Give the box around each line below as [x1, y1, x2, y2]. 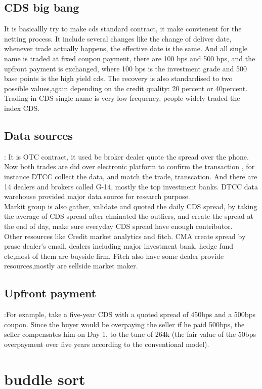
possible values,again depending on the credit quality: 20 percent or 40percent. [4, 83, 248, 93]
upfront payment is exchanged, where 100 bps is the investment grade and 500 [4, 63, 247, 73]
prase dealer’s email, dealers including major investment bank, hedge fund [4, 241, 234, 251]
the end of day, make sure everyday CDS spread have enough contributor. [4, 220, 233, 231]
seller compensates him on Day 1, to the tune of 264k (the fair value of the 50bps [4, 329, 256, 339]
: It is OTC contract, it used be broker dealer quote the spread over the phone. [4, 151, 249, 162]
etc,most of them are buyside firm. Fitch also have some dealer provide [4, 250, 224, 261]
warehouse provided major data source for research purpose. [4, 191, 190, 202]
